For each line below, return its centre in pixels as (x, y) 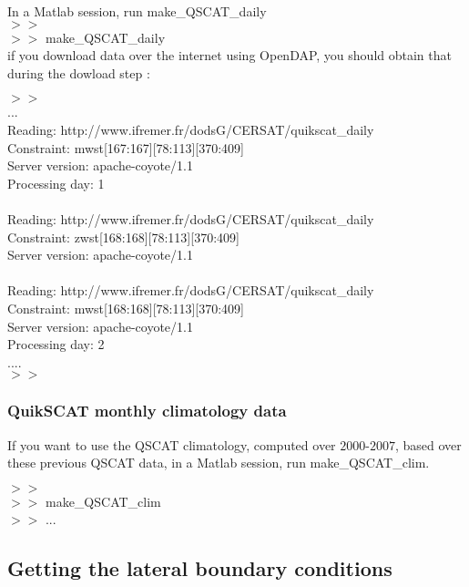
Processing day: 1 (56, 183)
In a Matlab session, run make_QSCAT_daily (137, 11)
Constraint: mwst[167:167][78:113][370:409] (126, 147)
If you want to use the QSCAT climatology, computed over (172, 444)
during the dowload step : (79, 72)
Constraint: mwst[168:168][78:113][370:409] (126, 308)
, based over (428, 444)
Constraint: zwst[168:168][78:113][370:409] (123, 237)
